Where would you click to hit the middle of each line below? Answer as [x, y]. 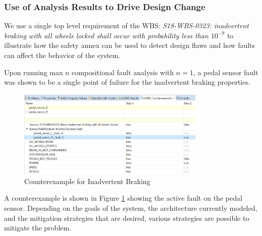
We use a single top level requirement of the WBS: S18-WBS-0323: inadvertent [126, 25]
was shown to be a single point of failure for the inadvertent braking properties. [127, 82]
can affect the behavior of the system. [62, 55]
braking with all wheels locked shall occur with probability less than [106, 35]
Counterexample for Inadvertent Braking [87, 181]
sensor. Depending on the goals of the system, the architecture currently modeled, [131, 208]
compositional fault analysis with [123, 72]
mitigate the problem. [38, 228]
